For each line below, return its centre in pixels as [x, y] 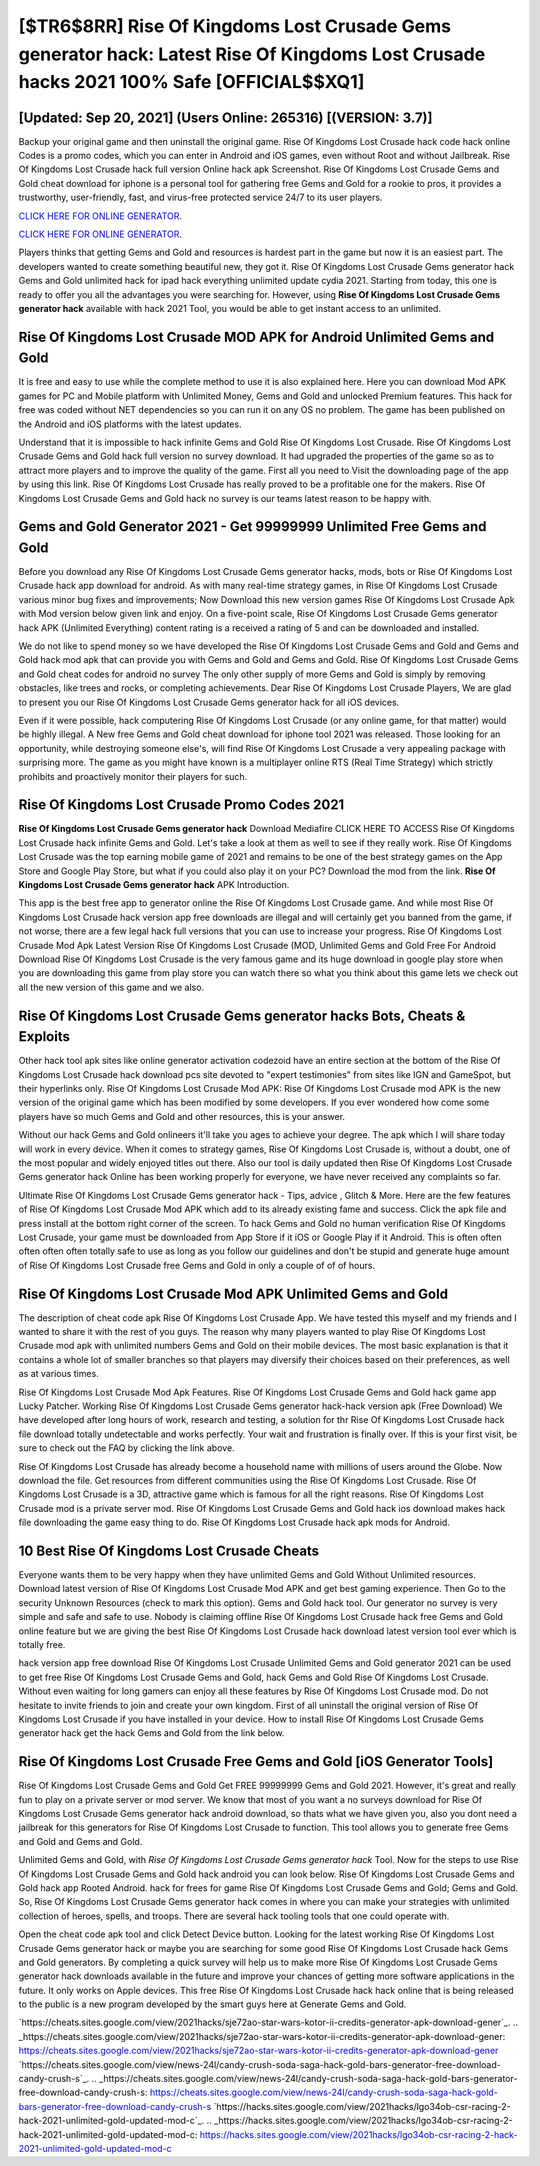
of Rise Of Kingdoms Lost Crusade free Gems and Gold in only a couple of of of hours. [196, 1265]
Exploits [44, 1036]
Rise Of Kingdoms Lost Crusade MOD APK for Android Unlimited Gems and [256, 336]
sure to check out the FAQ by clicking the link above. [126, 1448]
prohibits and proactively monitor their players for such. [133, 776]
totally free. [42, 1644]
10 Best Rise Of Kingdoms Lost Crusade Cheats [169, 1550]
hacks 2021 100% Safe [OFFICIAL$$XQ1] [191, 82]
